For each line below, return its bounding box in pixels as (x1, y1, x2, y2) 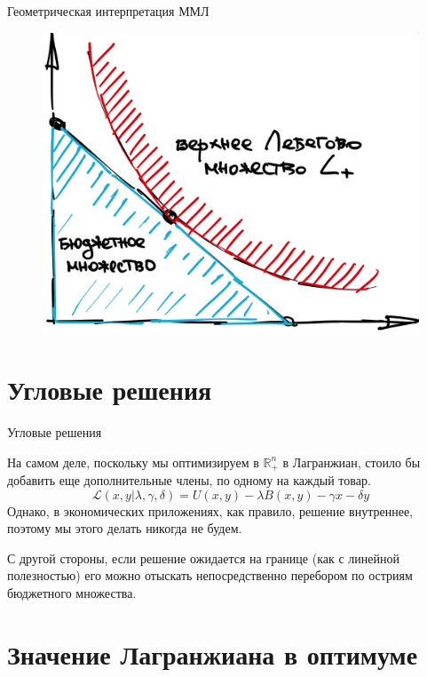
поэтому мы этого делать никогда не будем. (7, 519, 242, 538)
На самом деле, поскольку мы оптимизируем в (7, 452, 259, 471)
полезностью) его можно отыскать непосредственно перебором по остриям (7, 566, 413, 585)
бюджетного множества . (7, 584, 137, 602)
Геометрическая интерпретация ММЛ (7, 2, 210, 20)
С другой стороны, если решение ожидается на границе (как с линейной (7, 548, 399, 567)
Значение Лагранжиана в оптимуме (7, 635, 418, 672)
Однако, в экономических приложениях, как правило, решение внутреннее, (7, 501, 414, 520)
